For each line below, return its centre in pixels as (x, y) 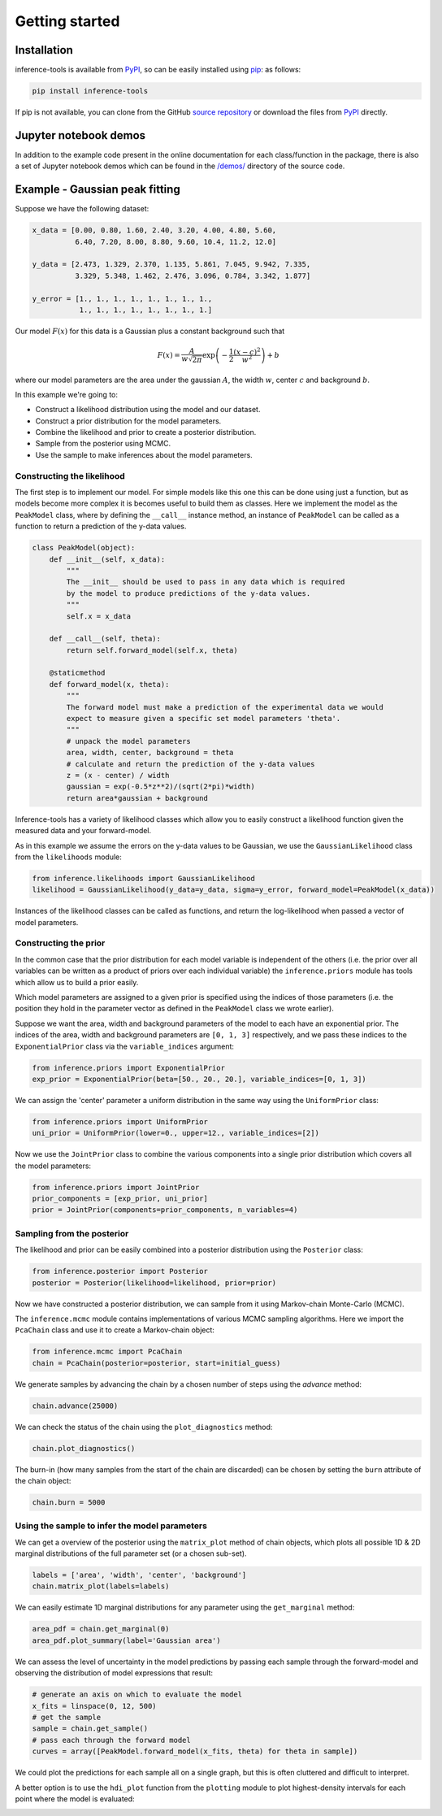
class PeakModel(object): (84, 548)
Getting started (67, 21)
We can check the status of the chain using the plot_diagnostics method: (144, 1427)
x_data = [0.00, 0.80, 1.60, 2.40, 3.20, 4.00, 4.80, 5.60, (154, 230)
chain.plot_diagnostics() (84, 1448)
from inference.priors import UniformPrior (120, 1121)
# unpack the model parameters (128, 741)
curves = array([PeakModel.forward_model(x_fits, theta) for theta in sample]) (195, 1751)
